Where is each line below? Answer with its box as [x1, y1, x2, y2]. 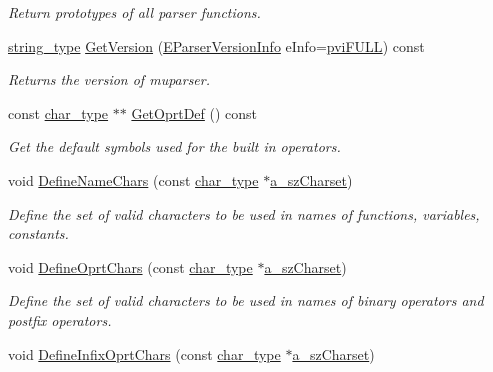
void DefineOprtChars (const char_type [8, 256, 253, 277]
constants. [8, 223, 69, 244]
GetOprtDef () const [131, 102, 258, 123]
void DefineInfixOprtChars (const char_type [8, 343, 281, 364]
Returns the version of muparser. [8, 69, 211, 90]
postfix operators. [8, 309, 112, 330]
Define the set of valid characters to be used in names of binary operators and [8, 290, 484, 311]
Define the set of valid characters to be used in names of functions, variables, [8, 203, 480, 224]
